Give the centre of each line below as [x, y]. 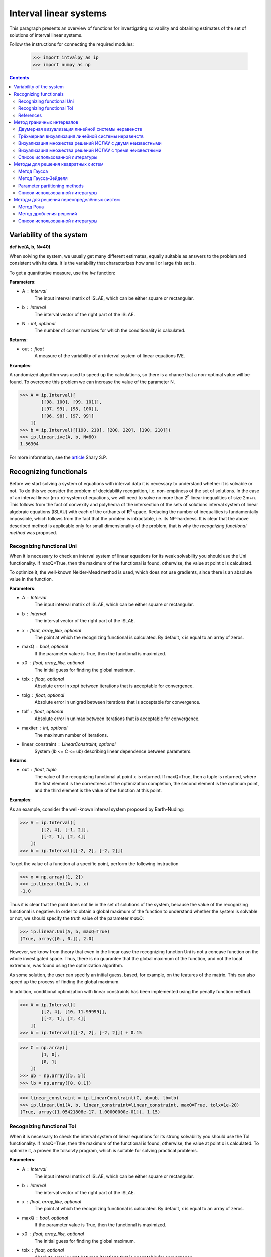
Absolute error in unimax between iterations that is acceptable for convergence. [117, 719]
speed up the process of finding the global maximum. [64, 982]
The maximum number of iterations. [71, 735]
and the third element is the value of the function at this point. [98, 791]
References [30, 115]
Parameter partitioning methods [51, 186]
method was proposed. [33, 533]
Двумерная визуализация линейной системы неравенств [80, 129]
